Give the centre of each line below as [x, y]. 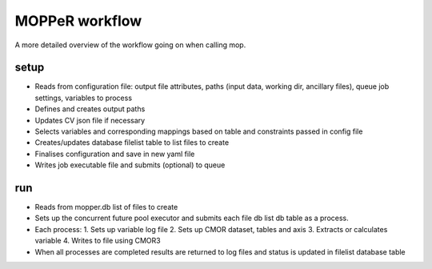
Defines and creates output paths [90, 109]
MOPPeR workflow [78, 21]
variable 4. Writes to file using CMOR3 [98, 241]
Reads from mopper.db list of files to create [106, 207]
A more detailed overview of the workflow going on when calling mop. [130, 45]
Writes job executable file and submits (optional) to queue [130, 165]
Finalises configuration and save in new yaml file [115, 154]
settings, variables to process [83, 98]
